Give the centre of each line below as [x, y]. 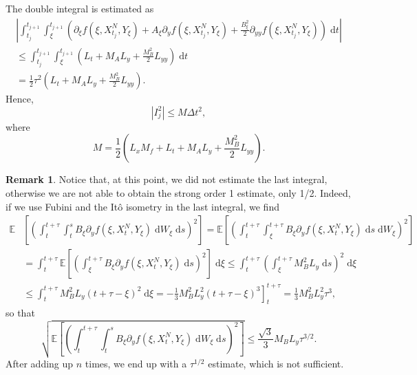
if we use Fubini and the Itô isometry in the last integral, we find [142, 206]
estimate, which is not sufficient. [276, 363]
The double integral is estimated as [80, 8]
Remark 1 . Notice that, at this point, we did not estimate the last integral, [167, 179]
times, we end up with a [136, 363]
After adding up [40, 363]
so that [20, 313]
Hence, [20, 99]
